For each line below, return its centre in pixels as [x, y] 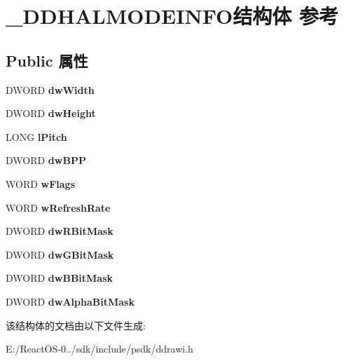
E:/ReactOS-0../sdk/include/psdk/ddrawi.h [99, 349]
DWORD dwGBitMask [60, 254]
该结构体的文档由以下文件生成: [76, 325]
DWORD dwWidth [50, 89]
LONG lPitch [36, 136]
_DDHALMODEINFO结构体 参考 [172, 16]
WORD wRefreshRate [58, 207]
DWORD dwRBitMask [60, 231]
